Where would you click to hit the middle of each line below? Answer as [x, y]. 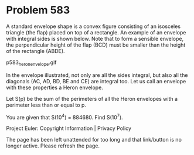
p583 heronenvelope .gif [31, 63]
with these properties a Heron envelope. [55, 87]
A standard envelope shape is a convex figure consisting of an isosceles [93, 26]
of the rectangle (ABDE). [36, 51]
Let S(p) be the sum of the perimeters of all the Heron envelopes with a [92, 98]
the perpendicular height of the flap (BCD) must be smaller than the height [96, 45]
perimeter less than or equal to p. [46, 105]
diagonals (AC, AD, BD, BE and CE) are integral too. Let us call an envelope [96, 81]
